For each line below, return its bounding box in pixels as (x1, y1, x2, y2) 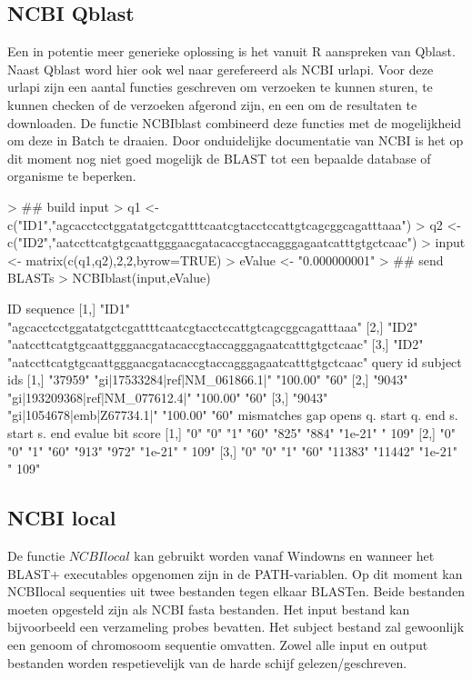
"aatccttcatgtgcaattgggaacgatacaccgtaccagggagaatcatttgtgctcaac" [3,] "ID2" (7, 335, 424, 354)
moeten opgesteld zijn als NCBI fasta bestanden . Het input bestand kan (7, 599, 410, 618)
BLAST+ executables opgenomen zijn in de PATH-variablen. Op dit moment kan (7, 564, 463, 583)
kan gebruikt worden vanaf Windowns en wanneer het (134, 546, 435, 565)
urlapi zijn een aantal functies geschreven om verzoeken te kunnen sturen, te (7, 77, 433, 96)
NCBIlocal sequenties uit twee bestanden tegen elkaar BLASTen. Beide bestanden (7, 582, 466, 601)
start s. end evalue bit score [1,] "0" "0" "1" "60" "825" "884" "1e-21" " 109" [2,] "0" (7, 424, 457, 443)
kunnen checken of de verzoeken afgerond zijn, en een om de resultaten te (7, 95, 417, 114)
